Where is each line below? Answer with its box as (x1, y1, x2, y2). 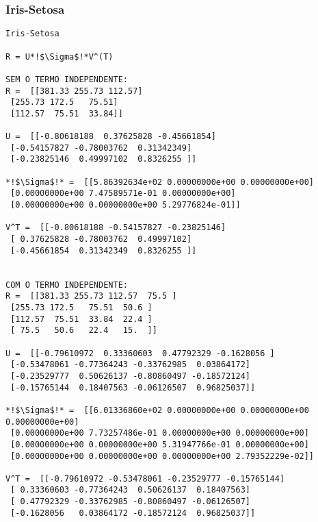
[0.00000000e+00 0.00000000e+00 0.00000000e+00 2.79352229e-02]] (10, 451, 315, 461)
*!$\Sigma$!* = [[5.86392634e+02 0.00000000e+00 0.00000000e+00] (5, 177, 315, 187)
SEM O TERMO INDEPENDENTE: (5, 74, 128, 84)
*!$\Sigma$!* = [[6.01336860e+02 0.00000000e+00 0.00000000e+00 (5, 405, 309, 415)
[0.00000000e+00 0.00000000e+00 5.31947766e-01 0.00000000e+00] (10, 439, 309, 449)
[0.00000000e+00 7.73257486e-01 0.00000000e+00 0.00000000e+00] (10, 428, 309, 438)
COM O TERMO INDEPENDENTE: (5, 279, 128, 290)
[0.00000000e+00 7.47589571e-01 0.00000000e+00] (10, 188, 236, 199)
